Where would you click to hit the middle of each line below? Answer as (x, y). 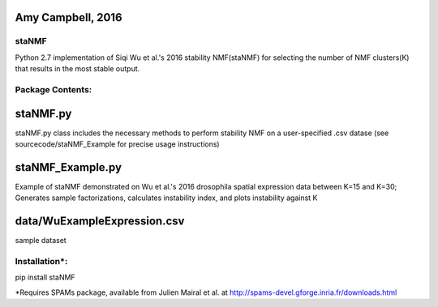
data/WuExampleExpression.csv (100, 222)
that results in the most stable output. (77, 69)
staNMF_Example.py (68, 167)
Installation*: (41, 261)
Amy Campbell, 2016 (69, 17)
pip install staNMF (45, 277)
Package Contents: (54, 89)
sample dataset (41, 241)
